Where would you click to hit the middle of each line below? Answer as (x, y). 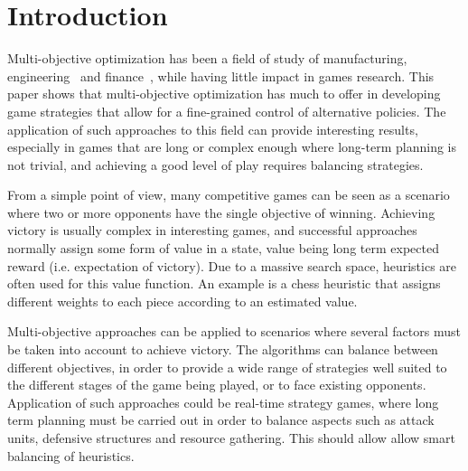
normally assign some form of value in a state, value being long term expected (223, 248)
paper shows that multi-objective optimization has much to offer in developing (224, 94)
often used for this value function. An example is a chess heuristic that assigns (224, 283)
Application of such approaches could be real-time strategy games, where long (223, 402)
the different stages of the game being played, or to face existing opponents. (217, 385)
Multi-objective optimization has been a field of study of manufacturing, (207, 58)
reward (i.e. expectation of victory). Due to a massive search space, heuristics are (232, 265)
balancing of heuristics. (71, 455)
